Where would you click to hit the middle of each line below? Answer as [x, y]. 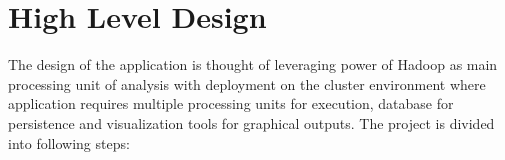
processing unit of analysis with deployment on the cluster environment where [247, 83]
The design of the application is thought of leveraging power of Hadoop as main [253, 64]
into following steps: [69, 142]
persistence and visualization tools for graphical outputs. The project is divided [251, 122]
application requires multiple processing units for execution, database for [231, 103]
